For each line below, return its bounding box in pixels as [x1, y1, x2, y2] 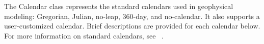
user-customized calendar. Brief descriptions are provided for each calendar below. [4, 20, 260, 31]
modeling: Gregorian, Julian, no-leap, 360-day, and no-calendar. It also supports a [4, 10, 260, 21]
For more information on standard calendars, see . [4, 30, 164, 40]
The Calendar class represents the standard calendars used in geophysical [4, 1, 233, 11]
